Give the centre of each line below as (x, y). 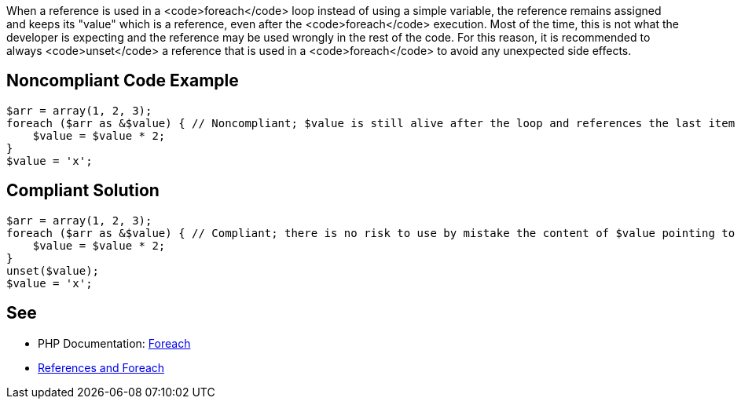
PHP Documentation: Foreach (114, 343)
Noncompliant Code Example (123, 81)
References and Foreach (101, 367)
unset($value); (53, 270)
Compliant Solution (83, 191)
